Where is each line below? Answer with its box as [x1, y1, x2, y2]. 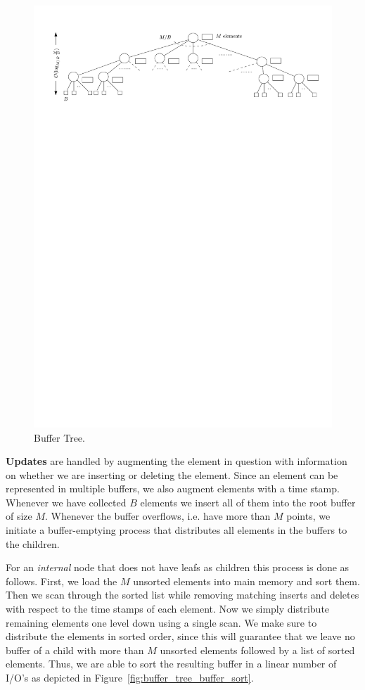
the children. [6, 536, 60, 551]
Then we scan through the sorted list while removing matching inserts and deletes [6, 587, 359, 602]
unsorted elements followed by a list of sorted [160, 642, 355, 657]
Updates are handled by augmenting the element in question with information [6, 454, 347, 468]
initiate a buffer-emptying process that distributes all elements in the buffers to [6, 523, 347, 537]
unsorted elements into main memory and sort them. [133, 573, 360, 588]
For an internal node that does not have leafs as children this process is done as [6, 560, 350, 575]
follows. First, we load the [6, 573, 117, 588]
